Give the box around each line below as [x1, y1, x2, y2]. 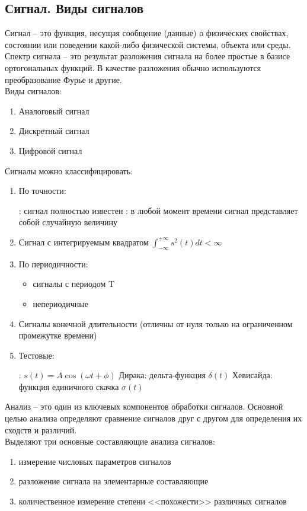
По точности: [18, 184, 66, 197]
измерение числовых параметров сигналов [18, 455, 171, 467]
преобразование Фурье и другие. [5, 73, 122, 85]
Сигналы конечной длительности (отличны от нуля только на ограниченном [18, 317, 293, 330]
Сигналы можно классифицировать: [5, 164, 133, 177]
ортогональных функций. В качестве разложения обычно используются [5, 61, 261, 74]
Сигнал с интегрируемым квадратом [18, 235, 149, 248]
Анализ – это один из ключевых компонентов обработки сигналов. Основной [5, 400, 283, 413]
